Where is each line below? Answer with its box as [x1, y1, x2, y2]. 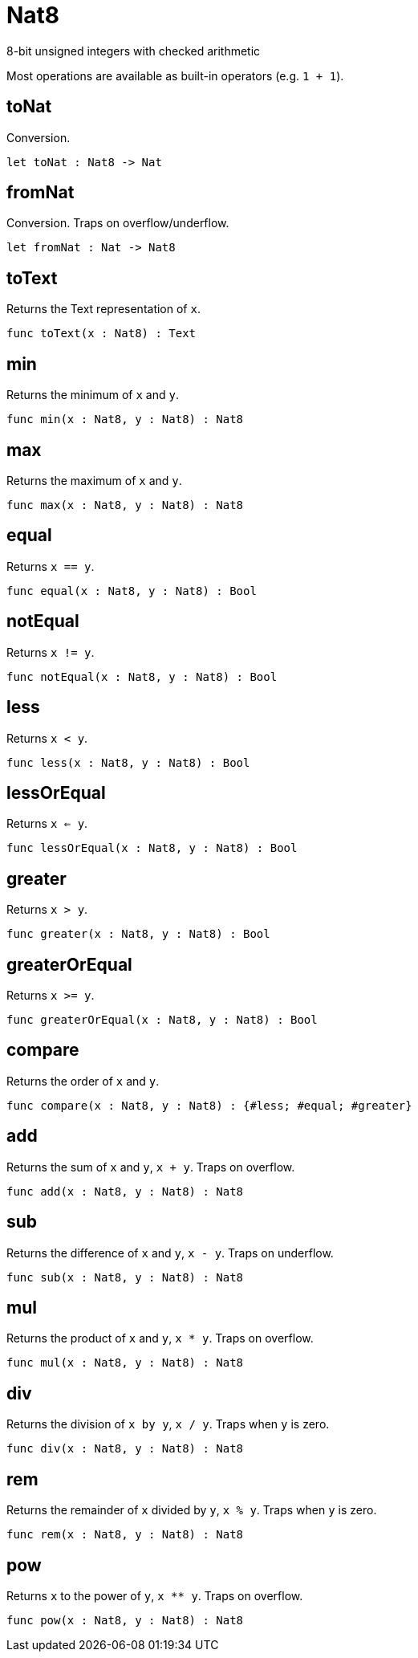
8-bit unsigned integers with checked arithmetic [6, 43, 261, 58]
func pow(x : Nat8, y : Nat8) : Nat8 [6, 1613, 244, 1627]
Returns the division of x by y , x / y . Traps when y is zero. [6, 1417, 330, 1432]
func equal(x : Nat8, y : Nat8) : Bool [6, 584, 257, 597]
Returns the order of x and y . [6, 1073, 160, 1088]
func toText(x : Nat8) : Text [6, 327, 197, 340]
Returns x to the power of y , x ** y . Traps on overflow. [6, 1588, 303, 1603]
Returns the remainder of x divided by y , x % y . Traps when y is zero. [6, 1503, 377, 1517]
